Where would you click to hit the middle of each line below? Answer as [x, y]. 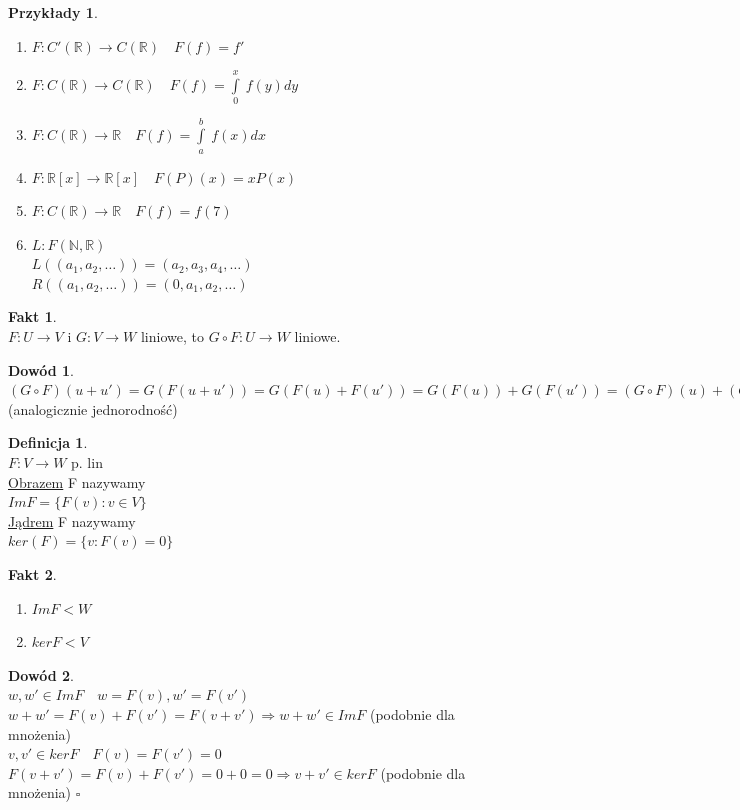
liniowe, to [172, 336]
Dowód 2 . [41, 674]
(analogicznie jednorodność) [93, 408]
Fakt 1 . [32, 316]
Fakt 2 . [32, 574]
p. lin [87, 462]
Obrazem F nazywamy [77, 481]
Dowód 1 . [41, 369]
